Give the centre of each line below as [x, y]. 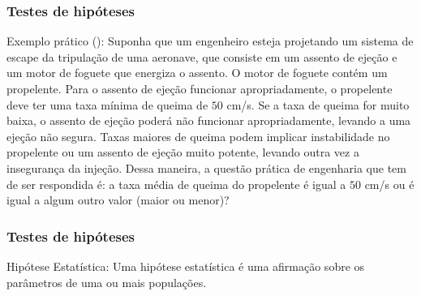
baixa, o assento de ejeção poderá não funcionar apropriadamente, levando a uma [209, 120]
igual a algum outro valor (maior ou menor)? [118, 200]
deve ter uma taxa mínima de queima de [107, 104]
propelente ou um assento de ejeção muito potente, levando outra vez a [183, 152]
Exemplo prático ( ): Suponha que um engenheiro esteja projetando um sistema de [210, 41]
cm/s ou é [389, 184]
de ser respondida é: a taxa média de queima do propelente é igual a [176, 184]
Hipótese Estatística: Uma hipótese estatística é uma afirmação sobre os [186, 266]
